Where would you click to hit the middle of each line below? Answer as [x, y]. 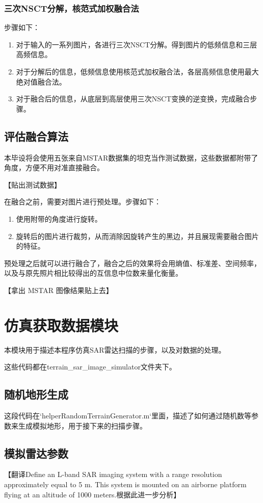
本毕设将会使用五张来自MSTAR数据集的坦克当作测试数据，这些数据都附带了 [131, 157]
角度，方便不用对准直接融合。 [54, 167]
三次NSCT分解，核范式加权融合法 [72, 8]
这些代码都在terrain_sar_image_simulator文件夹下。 [90, 367]
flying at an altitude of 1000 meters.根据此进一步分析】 [93, 494]
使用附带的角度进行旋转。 [59, 218]
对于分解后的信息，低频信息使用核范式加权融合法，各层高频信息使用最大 [137, 71]
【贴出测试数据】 [33, 184]
